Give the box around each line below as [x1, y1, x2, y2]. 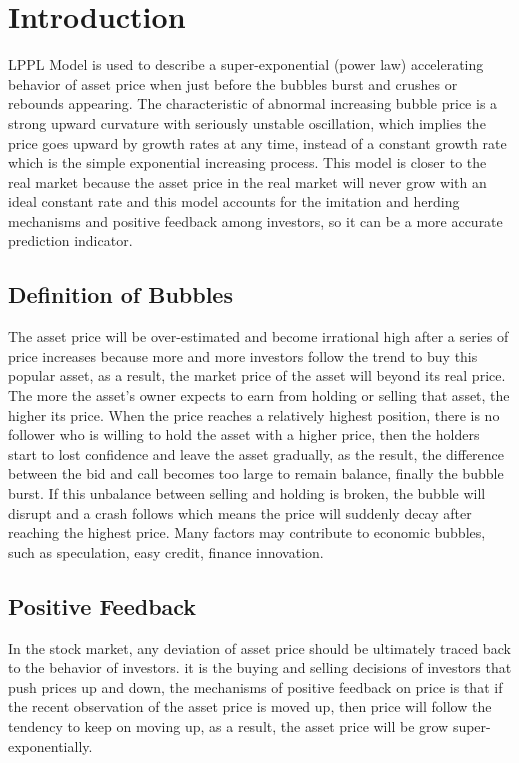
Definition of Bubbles [8, 279, 233, 310]
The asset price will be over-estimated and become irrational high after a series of [8, 326, 509, 347]
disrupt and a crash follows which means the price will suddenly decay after [8, 502, 472, 523]
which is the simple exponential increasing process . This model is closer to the [8, 152, 487, 173]
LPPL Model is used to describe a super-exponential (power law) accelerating [8, 54, 484, 75]
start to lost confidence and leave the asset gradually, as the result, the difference [8, 443, 505, 464]
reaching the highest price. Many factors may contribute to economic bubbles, [8, 522, 486, 543]
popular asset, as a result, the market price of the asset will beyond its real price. [8, 365, 506, 386]
